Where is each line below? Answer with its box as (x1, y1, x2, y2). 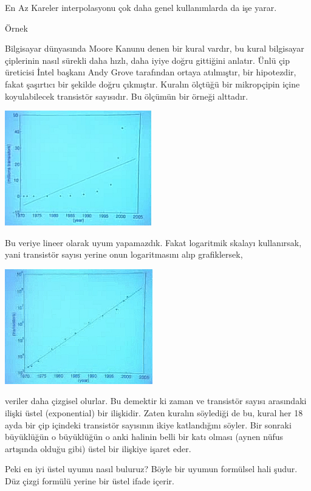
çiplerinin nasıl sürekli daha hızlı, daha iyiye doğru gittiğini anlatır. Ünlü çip (5, 53, 290, 66)
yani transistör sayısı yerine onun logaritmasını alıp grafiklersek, (5, 248, 243, 261)
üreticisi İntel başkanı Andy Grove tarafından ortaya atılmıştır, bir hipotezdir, (5, 66, 296, 78)
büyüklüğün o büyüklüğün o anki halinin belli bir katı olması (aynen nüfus (5, 430, 284, 443)
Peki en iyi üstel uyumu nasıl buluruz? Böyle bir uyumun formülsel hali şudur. (5, 462, 298, 475)
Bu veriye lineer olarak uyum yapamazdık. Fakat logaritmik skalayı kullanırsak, (5, 236, 302, 249)
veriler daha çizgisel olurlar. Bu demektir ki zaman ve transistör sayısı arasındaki (5, 394, 307, 407)
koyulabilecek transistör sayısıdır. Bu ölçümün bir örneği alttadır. (5, 89, 248, 102)
